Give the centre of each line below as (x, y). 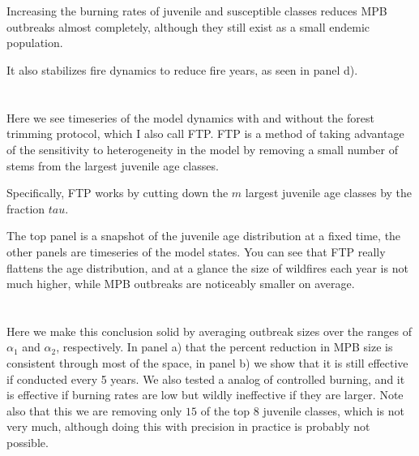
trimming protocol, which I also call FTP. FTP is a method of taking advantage (205, 133)
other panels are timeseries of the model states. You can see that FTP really (196, 251)
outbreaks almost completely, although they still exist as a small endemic (188, 26)
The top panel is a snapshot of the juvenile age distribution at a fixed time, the (204, 236)
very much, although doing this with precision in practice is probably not (188, 426)
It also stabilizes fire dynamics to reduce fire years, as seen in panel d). (182, 69)
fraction (26, 208)
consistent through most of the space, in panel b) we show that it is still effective (207, 363)
